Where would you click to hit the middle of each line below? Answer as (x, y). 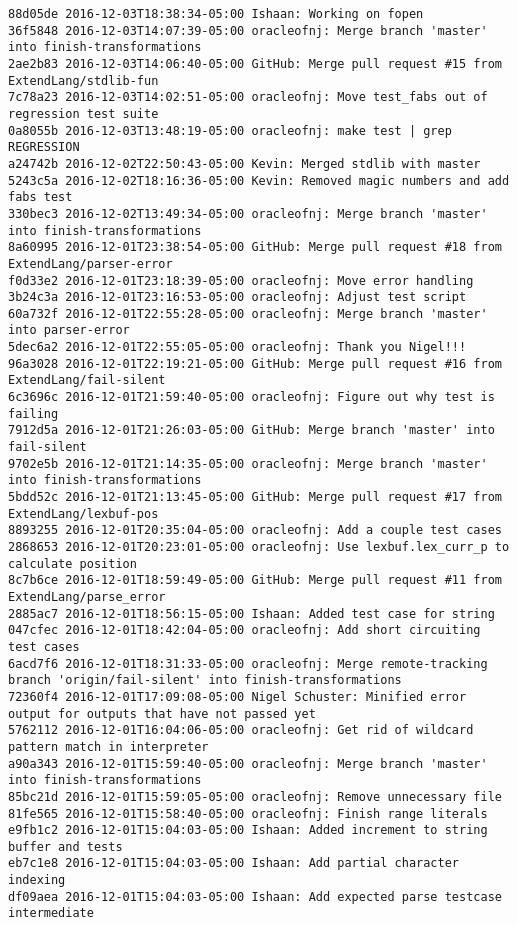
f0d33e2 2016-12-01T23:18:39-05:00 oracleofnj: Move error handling (241, 280)
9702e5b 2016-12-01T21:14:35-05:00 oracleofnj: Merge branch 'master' (248, 463)
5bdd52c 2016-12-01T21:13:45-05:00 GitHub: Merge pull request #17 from (255, 497)
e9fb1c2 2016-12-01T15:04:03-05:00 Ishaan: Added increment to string (248, 830)
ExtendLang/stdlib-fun (83, 80)
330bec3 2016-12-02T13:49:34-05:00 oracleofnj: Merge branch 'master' (248, 213)
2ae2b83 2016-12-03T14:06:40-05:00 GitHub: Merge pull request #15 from (255, 63)
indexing (37, 880)
